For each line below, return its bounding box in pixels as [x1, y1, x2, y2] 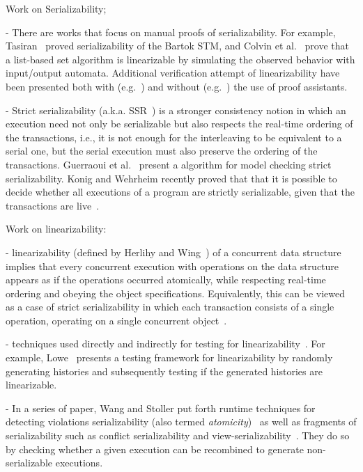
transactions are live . [6, 198, 100, 212]
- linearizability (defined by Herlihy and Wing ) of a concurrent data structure [6, 244, 341, 259]
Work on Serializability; [6, 1, 107, 15]
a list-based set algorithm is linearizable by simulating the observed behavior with [6, 52, 355, 66]
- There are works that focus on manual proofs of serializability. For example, [6, 24, 336, 39]
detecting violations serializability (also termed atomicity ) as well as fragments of [6, 414, 357, 429]
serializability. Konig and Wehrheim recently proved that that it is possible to [6, 171, 337, 185]
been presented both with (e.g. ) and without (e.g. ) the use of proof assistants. [6, 79, 348, 93]
